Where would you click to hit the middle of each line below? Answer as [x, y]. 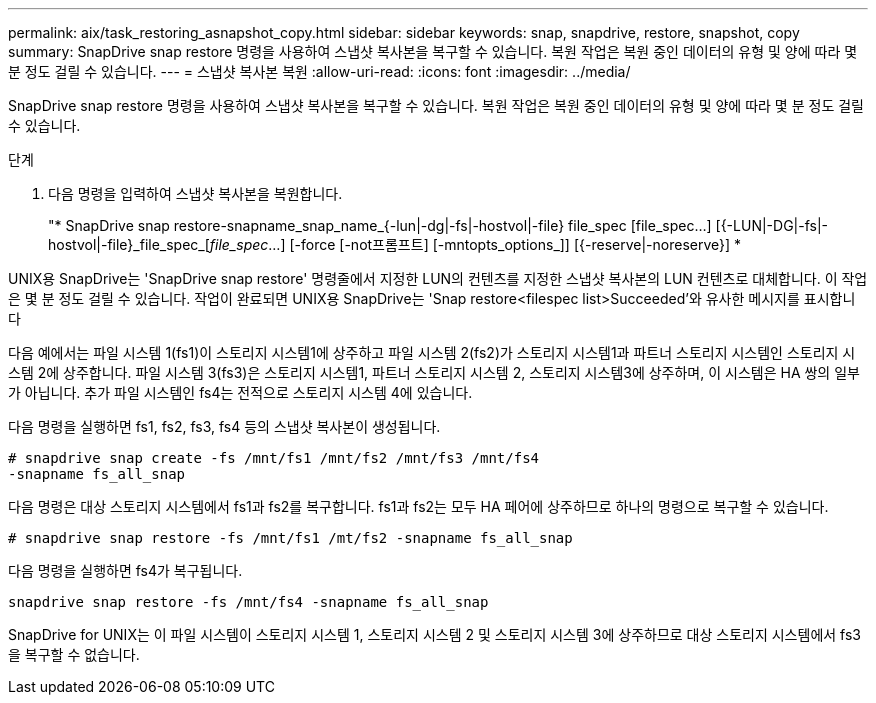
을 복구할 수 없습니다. [74, 654]
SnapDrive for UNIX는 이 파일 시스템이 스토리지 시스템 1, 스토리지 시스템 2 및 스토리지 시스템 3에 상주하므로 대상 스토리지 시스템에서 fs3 [434, 634]
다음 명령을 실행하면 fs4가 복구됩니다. [125, 570]
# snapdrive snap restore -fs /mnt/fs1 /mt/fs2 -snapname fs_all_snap [290, 538]
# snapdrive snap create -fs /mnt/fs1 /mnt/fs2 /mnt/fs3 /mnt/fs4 [274, 458]
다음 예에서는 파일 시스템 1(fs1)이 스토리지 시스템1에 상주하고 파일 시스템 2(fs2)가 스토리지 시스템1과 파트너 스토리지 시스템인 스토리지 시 [432, 352]
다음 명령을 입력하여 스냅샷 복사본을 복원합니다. [195, 193]
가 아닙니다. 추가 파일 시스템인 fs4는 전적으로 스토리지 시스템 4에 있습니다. [240, 392]
